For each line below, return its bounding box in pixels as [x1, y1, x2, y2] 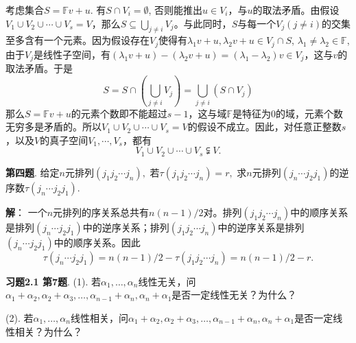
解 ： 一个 [5, 204, 47, 219]
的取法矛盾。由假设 [252, 3, 340, 16]
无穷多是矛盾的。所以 [5, 119, 102, 134]
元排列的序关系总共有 [53, 204, 150, 219]
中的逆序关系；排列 [82, 220, 169, 234]
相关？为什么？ [14, 324, 82, 338]
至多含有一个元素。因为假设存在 [5, 33, 150, 47]
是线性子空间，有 [34, 47, 110, 61]
